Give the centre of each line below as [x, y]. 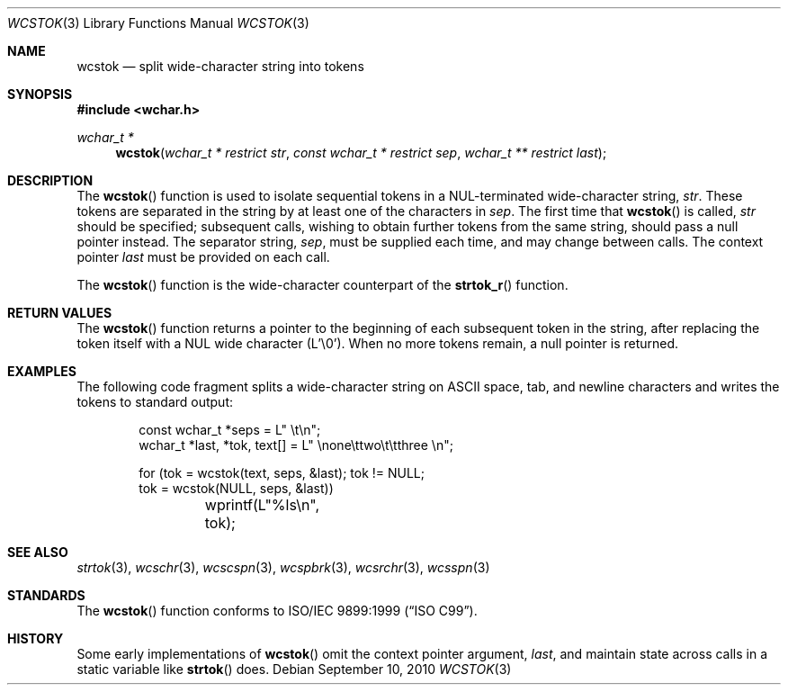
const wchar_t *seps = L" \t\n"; [230, 430]
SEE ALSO [38, 552]
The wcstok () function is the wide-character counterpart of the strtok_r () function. [322, 285]
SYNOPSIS [40, 94]
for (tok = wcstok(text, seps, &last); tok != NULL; [282, 473]
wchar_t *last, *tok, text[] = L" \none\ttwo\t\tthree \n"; [296, 445]
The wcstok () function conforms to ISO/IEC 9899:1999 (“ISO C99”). [277, 611]
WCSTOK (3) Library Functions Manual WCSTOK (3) [158, 23]
